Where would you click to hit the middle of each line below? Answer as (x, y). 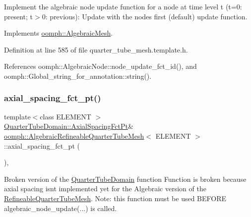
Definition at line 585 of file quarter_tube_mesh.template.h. (96, 49)
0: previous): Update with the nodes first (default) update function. (145, 16)
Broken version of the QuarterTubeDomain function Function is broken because (125, 179)
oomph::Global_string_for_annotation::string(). (78, 76)
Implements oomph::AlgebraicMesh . (59, 33)
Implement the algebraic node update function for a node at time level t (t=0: (123, 6)
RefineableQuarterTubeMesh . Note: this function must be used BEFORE (115, 198)
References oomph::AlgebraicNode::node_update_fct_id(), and (100, 66)
